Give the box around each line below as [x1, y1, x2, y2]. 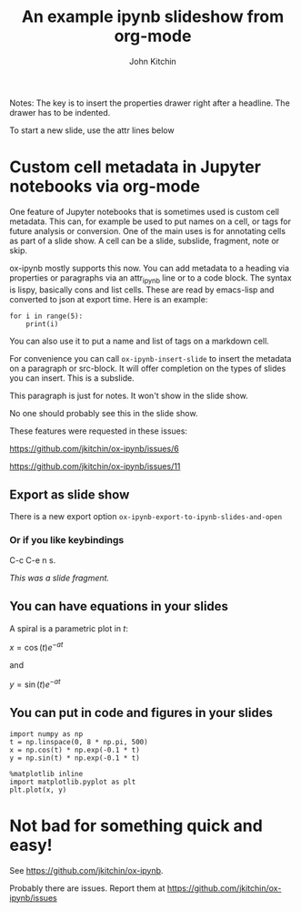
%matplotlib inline [9, 769, 84, 778]
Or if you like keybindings [9, 534, 125, 547]
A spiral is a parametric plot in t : [9, 622, 129, 634]
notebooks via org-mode [9, 176, 200, 197]
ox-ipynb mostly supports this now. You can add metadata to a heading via [9, 262, 289, 273]
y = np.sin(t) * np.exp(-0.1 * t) [9, 753, 141, 763]
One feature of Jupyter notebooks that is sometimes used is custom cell [9, 206, 280, 217]
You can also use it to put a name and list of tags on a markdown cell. [9, 335, 270, 346]
